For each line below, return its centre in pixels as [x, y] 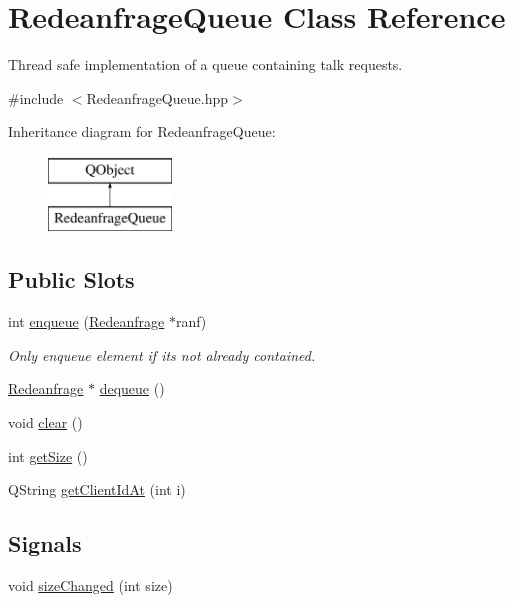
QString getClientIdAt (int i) [97, 489]
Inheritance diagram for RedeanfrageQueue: [142, 131]
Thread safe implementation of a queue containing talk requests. [205, 64]
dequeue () [132, 388]
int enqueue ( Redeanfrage [86, 321]
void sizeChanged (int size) [90, 585]
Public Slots [71, 279]
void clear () [45, 422]
